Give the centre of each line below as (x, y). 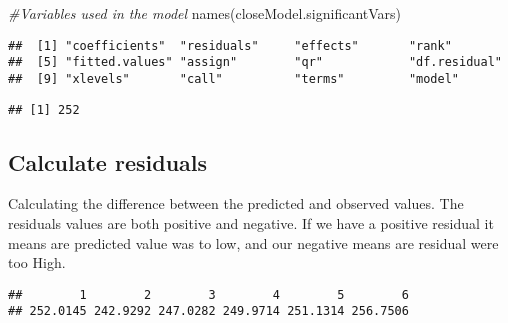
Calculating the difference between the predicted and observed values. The (236, 203)
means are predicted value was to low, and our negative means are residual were (253, 242)
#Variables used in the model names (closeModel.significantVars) (205, 13)
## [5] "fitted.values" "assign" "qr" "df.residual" (255, 62)
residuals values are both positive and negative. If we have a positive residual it (251, 223)
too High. (37, 262)
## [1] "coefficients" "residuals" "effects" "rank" (230, 45)
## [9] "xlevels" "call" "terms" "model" (234, 78)
